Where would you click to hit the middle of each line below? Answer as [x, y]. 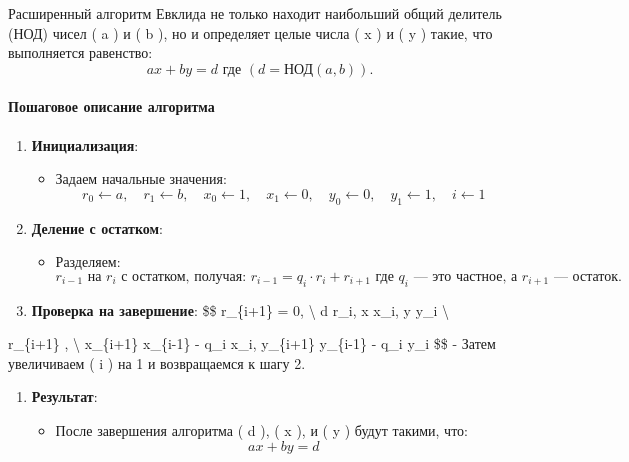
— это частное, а [465, 276]
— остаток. [587, 276]
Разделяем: [88, 261]
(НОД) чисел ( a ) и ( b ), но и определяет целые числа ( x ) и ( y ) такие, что [250, 32]
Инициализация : [85, 144]
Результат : [64, 396]
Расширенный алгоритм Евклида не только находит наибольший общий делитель [255, 13]
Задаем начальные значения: [141, 178]
